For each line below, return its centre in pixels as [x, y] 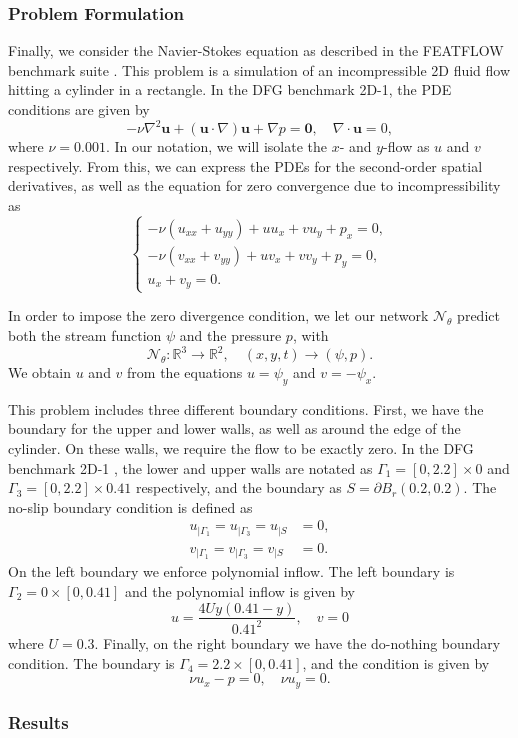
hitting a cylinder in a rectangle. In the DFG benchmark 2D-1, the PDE [230, 89]
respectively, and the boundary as [238, 487]
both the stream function [85, 334]
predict [478, 315]
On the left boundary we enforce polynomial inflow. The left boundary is [231, 571]
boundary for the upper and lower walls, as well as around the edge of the [234, 428]
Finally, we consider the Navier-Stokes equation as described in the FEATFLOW [256, 50]
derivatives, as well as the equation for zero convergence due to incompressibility [254, 185]
